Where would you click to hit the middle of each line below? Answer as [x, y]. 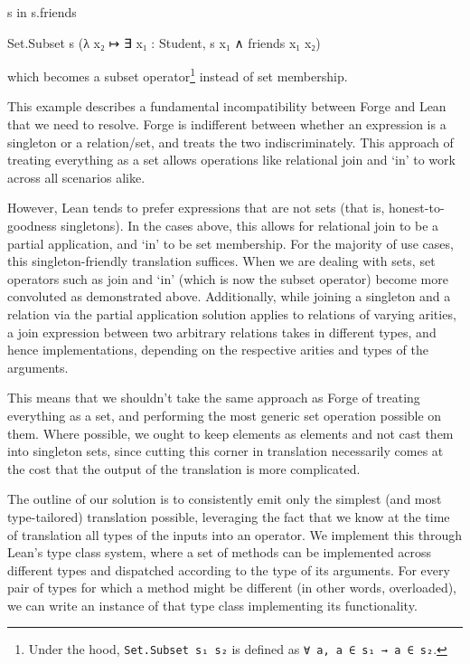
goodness [32, 225]
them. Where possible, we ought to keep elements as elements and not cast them [230, 433]
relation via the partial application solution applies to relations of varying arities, [232, 313]
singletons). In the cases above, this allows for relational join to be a [250, 225]
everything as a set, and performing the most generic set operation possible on [225, 415]
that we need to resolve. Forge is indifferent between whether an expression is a [227, 124]
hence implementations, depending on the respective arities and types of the [218, 350]
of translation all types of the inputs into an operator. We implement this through [235, 534]
